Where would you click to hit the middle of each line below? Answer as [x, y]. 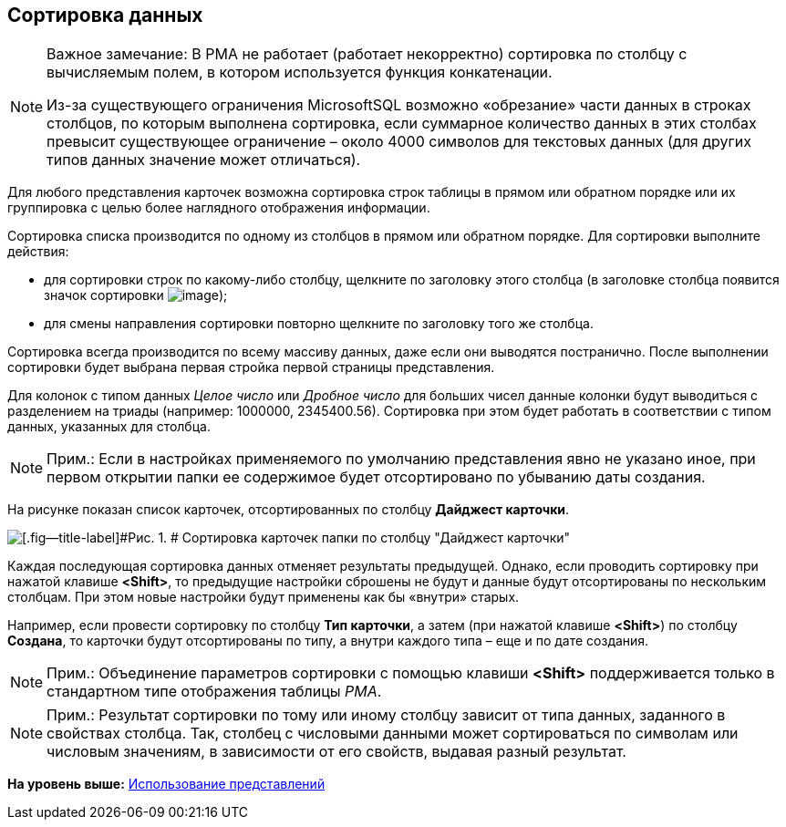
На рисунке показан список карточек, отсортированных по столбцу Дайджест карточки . [289, 510]
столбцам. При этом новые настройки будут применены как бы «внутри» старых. [264, 597]
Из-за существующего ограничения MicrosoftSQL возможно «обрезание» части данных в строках [399, 105]
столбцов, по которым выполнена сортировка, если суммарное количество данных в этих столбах [402, 124]
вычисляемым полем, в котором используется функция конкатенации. [300, 72]
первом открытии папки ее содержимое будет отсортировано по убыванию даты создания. [376, 477]
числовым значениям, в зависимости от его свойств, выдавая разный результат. [336, 752]
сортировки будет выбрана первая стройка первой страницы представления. [251, 367]
